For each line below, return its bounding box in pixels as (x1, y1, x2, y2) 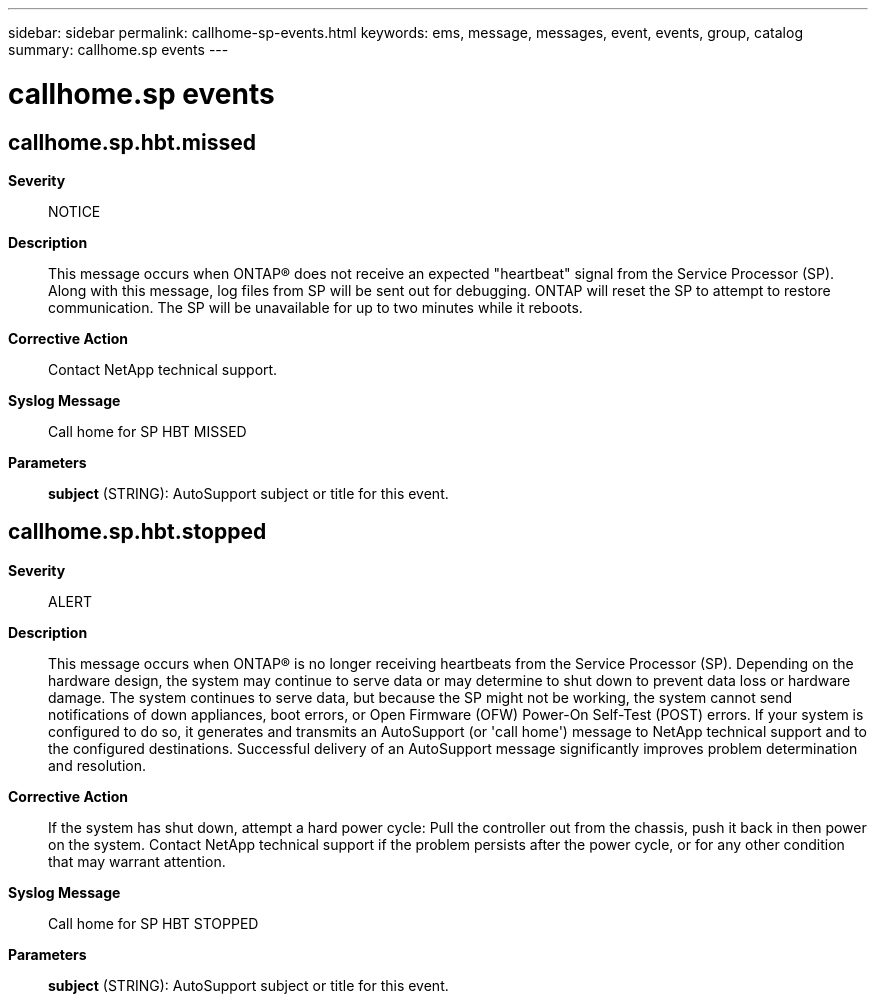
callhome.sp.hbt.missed (8, 129, 256, 155)
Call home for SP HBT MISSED (48, 422, 247, 440)
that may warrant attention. (48, 852, 226, 870)
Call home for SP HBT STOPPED (48, 914, 259, 932)
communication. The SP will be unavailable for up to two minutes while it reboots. (48, 298, 583, 316)
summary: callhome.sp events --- (8, 41, 229, 58)
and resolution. (48, 756, 146, 774)
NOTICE (48, 202, 101, 220)
